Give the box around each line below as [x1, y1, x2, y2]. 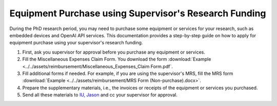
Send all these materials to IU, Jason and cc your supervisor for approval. [22, 92, 178, 98]
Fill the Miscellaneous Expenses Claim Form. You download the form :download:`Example [22, 56, 211, 62]
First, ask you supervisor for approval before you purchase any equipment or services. [22, 49, 205, 55]
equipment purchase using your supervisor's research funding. [9, 40, 143, 46]
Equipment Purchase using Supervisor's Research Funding [9, 8, 266, 19]
